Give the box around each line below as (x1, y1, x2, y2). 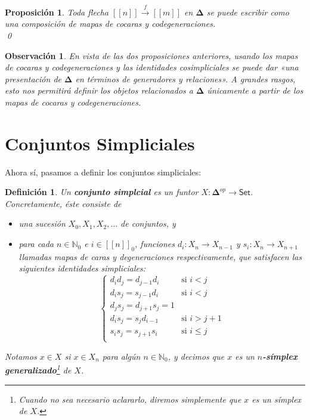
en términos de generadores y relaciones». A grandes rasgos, (75, 72, 296, 85)
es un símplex (252, 393, 302, 405)
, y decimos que (168, 350, 225, 362)
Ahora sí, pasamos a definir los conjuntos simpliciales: (5, 165, 201, 178)
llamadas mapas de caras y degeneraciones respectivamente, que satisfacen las (18, 250, 302, 262)
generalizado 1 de (5, 362, 72, 376)
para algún (102, 350, 141, 362)
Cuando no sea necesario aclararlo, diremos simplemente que (18, 393, 241, 405)
